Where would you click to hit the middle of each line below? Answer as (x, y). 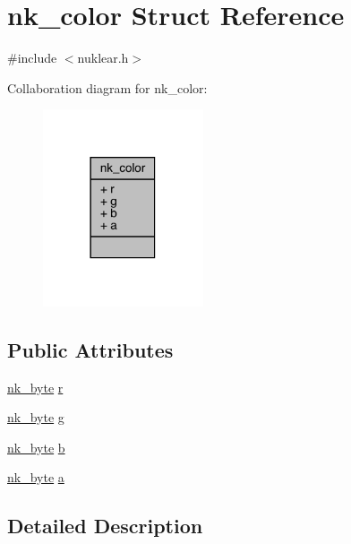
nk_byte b (36, 447)
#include (32, 58)
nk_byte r (35, 387)
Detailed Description (105, 526)
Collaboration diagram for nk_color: (107, 87)
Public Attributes (90, 349)
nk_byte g (36, 417)
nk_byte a (36, 477)
